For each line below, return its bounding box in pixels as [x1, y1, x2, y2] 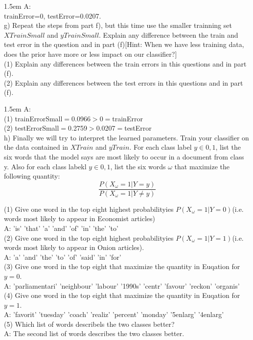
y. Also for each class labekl [4, 161, 87, 171]
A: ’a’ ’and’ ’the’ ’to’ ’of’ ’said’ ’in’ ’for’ [4, 251, 121, 262]
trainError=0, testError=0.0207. [4, 10, 101, 21]
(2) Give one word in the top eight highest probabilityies [4, 232, 174, 243]
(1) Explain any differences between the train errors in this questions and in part [4, 58, 247, 68]
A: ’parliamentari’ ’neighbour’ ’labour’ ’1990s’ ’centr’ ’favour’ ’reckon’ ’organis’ [4, 280, 240, 291]
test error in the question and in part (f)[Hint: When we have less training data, [4, 39, 244, 49]
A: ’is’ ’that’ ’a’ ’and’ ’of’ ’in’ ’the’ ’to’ [4, 223, 118, 233]
